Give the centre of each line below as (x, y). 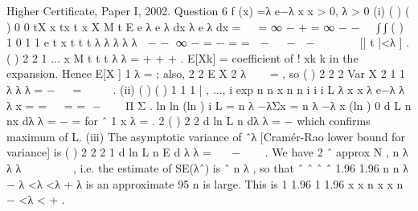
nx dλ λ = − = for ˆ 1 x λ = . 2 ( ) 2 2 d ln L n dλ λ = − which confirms (189, 121)
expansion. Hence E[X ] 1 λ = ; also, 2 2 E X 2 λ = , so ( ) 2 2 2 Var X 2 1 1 (206, 73)
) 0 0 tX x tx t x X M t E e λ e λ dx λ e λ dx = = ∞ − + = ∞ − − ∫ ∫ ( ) (205, 26)
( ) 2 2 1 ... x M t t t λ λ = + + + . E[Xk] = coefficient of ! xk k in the (182, 57)
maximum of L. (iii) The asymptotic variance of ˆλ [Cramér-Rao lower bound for (206, 136)
